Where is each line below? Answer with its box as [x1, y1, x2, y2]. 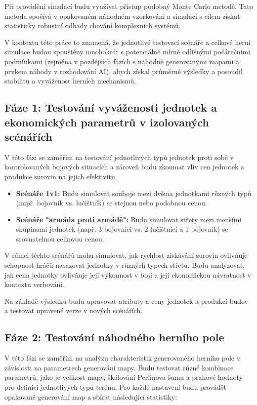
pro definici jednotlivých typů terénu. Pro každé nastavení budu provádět [4, 382, 226, 392]
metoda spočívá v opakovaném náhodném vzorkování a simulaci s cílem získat [4, 10, 240, 21]
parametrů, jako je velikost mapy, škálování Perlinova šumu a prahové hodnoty [4, 372, 243, 382]
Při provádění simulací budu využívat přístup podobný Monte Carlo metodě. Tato [4, 1, 254, 11]
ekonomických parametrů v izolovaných [4, 114, 209, 129]
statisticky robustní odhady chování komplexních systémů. [4, 20, 181, 31]
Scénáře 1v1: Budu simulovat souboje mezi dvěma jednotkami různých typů [16, 188, 252, 198]
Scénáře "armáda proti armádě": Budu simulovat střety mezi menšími [16, 214, 242, 224]
